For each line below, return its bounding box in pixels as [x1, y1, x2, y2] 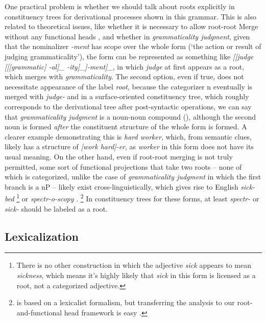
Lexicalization [5, 228, 79, 244]
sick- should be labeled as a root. [5, 203, 108, 214]
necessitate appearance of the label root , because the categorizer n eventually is [5, 81, 253, 91]
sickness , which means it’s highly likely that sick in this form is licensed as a [16, 269, 256, 280]
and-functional [16, 307, 62, 317]
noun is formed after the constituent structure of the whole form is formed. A [5, 121, 247, 132]
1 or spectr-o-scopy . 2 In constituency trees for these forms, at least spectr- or [16, 192, 259, 203]
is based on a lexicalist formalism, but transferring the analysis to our [16, 297, 235, 308]
